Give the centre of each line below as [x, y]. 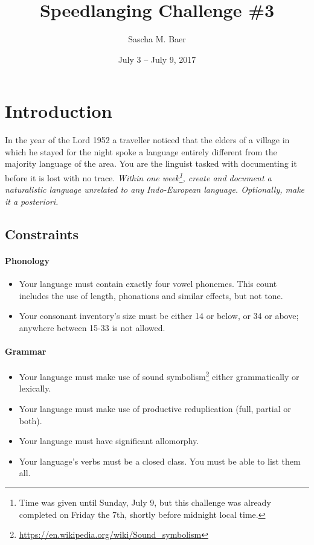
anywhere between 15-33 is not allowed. [92, 327]
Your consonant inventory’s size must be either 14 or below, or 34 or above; [159, 316]
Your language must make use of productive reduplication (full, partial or [155, 409]
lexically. [35, 388]
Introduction [59, 111]
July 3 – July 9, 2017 [157, 59]
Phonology [27, 260]
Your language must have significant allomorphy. [109, 441]
